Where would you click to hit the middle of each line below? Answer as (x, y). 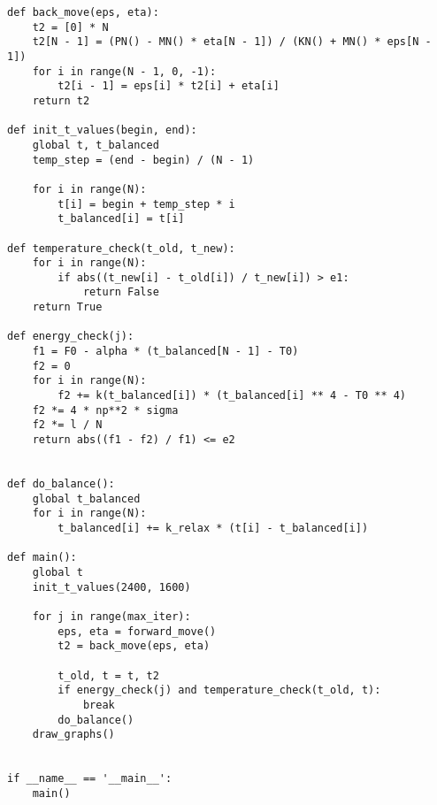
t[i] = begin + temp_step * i (146, 204)
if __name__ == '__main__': (90, 779)
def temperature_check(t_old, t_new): (121, 248)
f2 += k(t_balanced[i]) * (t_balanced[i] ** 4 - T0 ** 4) (232, 396)
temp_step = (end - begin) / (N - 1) (143, 160)
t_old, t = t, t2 (108, 675)
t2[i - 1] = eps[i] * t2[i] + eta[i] (169, 86)
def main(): (42, 558)
